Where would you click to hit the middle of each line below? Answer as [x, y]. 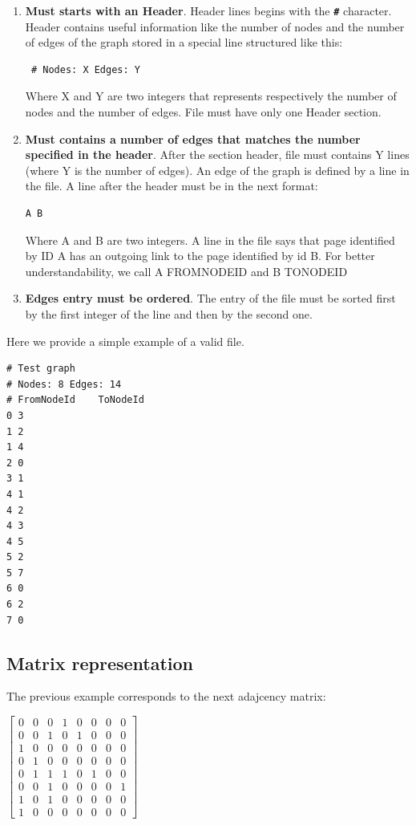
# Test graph [41, 369]
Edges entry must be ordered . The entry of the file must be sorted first [210, 298]
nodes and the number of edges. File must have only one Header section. [203, 112]
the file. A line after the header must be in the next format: [172, 186]
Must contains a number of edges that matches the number [193, 138]
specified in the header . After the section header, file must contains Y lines [217, 154]
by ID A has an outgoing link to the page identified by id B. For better [200, 256]
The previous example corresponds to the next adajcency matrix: [166, 696]
